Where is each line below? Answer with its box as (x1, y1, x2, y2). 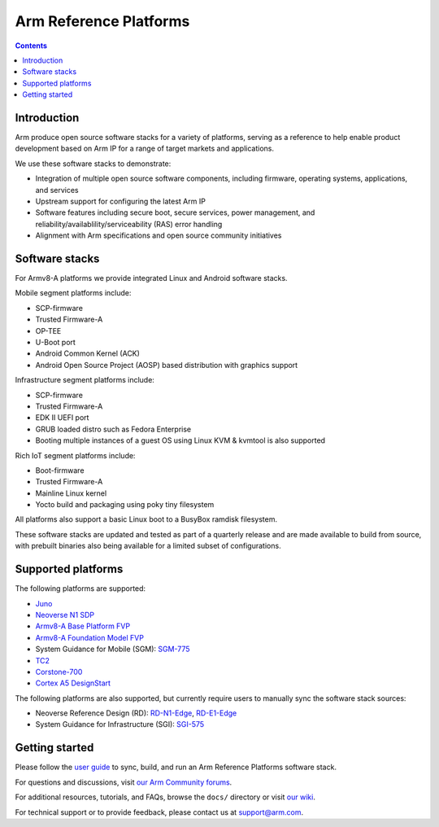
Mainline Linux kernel (35, 488, 107, 498)
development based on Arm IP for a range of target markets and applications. (15, 143, 275, 154)
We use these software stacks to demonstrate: (15, 159, 172, 168)
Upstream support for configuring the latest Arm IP (35, 196, 206, 206)
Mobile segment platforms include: (15, 288, 132, 298)
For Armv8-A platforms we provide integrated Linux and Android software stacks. (15, 273, 288, 283)
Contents (15, 41, 48, 50)
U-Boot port (35, 338, 76, 347)
